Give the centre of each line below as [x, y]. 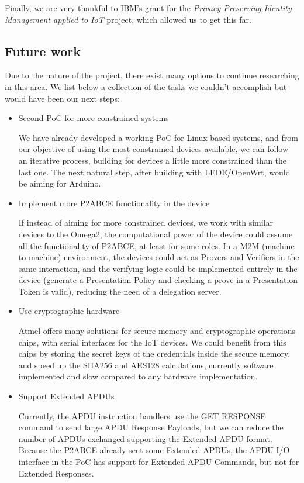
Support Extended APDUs [66, 396]
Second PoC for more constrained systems [94, 118]
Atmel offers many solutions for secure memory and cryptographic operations [157, 331]
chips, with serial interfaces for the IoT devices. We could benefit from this [152, 342]
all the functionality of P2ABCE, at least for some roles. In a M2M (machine [156, 245]
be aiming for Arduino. [60, 183]
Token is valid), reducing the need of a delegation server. [120, 291]
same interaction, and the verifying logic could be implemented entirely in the [158, 268]
